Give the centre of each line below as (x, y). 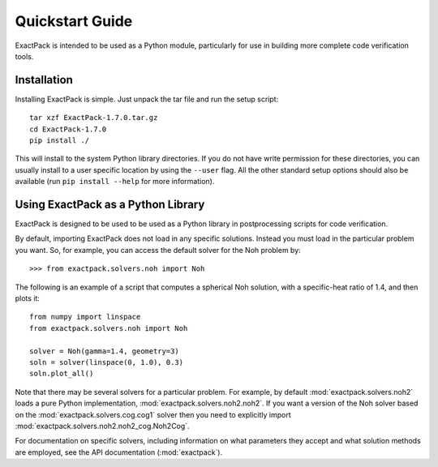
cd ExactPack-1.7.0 (68, 129)
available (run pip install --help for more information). (115, 182)
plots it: (28, 298)
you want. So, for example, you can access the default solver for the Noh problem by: (158, 250)
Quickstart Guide (74, 21)
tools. (24, 56)
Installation (44, 80)
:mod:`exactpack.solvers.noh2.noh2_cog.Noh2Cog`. (102, 426)
